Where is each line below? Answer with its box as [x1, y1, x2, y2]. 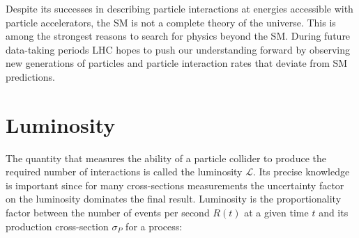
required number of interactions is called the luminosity [6, 164, 243, 179]
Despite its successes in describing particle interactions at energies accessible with [6, 1, 353, 15]
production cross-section [6, 219, 109, 233]
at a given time [244, 205, 309, 220]
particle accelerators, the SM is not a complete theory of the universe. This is [6, 15, 336, 29]
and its [319, 205, 349, 220]
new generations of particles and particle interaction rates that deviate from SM [6, 56, 348, 70]
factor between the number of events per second [6, 205, 210, 220]
